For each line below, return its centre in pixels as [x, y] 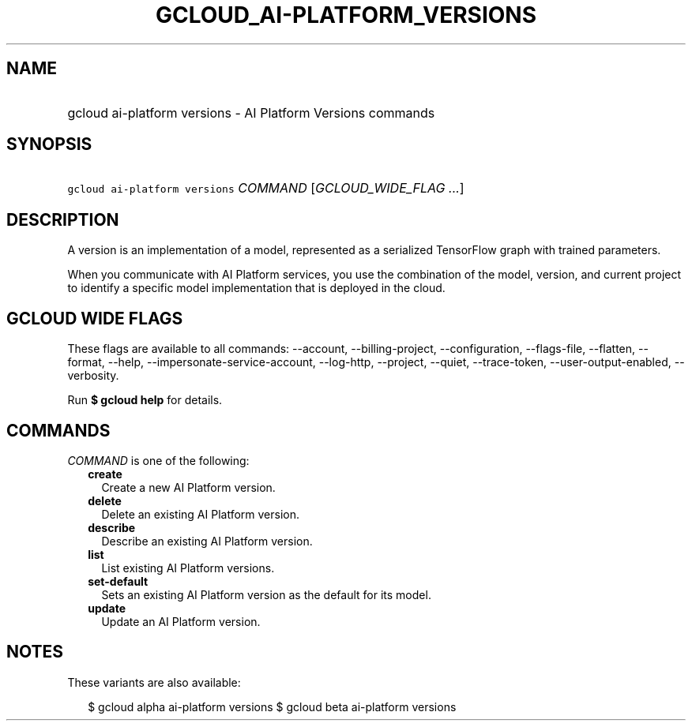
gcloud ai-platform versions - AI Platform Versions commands [251, 112]
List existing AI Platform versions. [188, 568]
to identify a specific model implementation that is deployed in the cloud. [256, 288]
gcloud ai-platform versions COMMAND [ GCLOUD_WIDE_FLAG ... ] [266, 188]
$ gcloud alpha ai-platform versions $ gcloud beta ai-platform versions [272, 706]
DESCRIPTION [63, 219]
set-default [118, 581]
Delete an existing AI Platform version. [201, 514]
